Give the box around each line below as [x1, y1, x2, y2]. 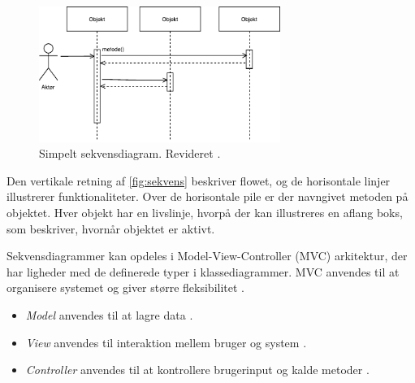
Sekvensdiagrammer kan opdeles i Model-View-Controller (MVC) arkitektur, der [6, 247, 408, 264]
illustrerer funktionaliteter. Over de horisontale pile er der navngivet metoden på [6, 188, 409, 205]
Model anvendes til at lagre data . [25, 306, 193, 323]
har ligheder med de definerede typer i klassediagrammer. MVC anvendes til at [6, 263, 400, 280]
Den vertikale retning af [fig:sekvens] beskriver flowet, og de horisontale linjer [6, 172, 391, 189]
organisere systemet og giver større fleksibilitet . [6, 279, 245, 296]
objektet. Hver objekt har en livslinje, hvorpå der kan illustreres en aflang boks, [6, 203, 403, 220]
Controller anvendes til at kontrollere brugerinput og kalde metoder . [25, 361, 370, 378]
